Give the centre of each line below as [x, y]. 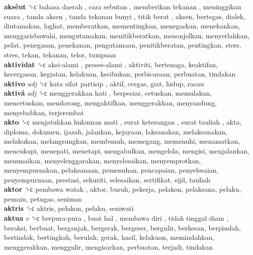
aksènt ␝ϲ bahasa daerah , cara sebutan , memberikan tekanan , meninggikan [123, 6]
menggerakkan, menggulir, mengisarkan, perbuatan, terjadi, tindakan [109, 246]
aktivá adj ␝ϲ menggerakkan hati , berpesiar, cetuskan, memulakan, [108, 93]
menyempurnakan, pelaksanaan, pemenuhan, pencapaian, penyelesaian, [111, 170]
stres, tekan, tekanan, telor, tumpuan [60, 54]
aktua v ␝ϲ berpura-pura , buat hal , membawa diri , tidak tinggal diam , [116, 218]
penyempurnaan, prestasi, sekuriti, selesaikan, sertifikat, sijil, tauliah [107, 179]
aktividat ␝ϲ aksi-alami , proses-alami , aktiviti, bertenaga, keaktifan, [111, 64]
